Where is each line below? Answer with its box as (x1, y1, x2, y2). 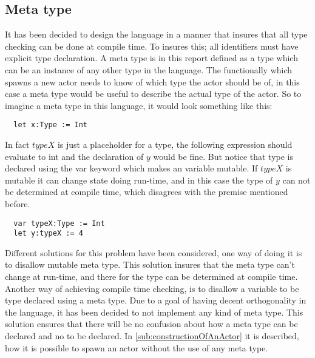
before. (5, 197, 30, 210)
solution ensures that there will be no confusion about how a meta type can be (5, 317, 298, 330)
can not (282, 173, 311, 186)
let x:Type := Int (13, 121, 88, 130)
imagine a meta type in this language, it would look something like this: (5, 99, 273, 111)
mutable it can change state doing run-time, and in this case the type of (5, 173, 273, 186)
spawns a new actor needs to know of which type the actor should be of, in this (5, 75, 300, 88)
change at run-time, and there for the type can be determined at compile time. (5, 270, 298, 283)
